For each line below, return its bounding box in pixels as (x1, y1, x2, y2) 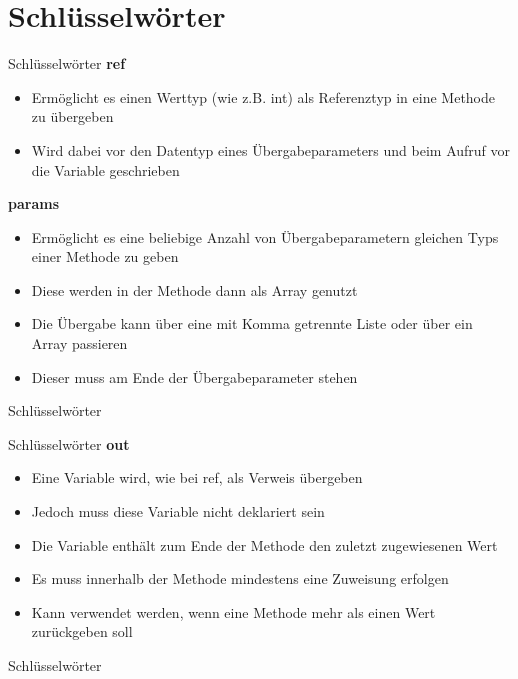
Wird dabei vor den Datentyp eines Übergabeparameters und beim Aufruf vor (31, 139, 511, 160)
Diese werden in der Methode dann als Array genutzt (31, 279, 358, 300)
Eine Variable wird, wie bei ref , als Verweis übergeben (31, 467, 363, 488)
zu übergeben (31, 106, 114, 127)
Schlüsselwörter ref (8, 53, 126, 74)
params (8, 193, 60, 214)
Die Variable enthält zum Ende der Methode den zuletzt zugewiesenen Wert (31, 534, 498, 555)
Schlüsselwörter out (8, 433, 130, 454)
